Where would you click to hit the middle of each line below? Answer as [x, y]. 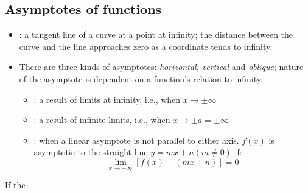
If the [15, 185]
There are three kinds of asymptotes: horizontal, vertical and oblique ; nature [161, 67]
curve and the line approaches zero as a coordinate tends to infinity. [146, 46]
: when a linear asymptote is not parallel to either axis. [136, 140]
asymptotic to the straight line [91, 152]
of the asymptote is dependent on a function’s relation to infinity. [141, 78]
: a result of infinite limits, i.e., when [102, 120]
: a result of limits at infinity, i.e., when [107, 99]
